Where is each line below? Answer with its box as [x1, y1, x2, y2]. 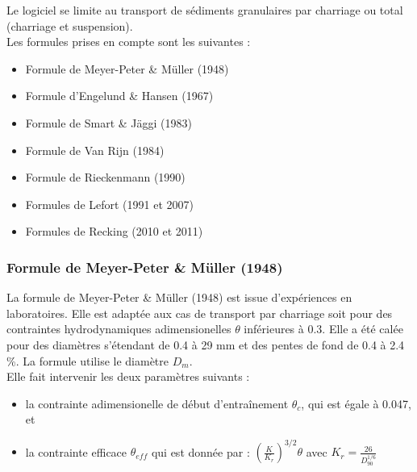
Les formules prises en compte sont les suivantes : [6, 33, 251, 50]
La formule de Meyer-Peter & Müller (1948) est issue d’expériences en [6, 289, 352, 306]
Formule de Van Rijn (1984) [25, 141, 165, 158]
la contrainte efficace [25, 443, 127, 460]
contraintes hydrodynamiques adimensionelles [6, 320, 231, 337]
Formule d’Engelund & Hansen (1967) [25, 87, 214, 104]
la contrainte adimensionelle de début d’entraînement [25, 395, 289, 411]
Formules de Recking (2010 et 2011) [25, 223, 203, 240]
